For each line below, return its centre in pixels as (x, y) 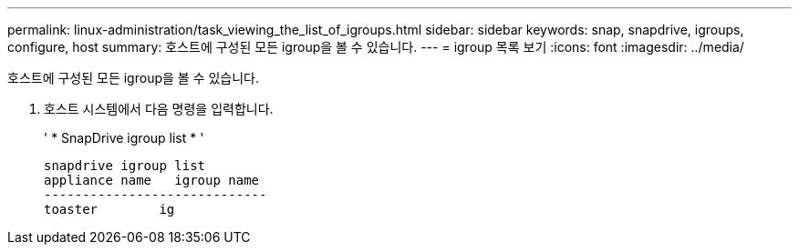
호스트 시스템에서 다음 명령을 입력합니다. (159, 109)
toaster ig (109, 209)
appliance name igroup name (152, 180)
